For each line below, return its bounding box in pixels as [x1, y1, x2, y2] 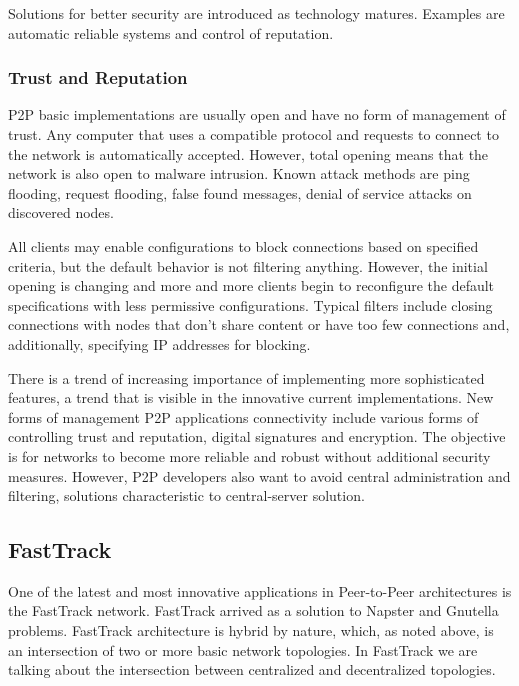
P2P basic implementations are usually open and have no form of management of [8, 104, 506, 125]
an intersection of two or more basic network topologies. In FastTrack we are [8, 639, 478, 660]
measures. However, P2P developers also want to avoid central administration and [8, 465, 511, 486]
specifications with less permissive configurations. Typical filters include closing [8, 294, 493, 315]
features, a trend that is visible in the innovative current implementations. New [8, 387, 494, 408]
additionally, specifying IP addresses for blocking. [8, 333, 311, 354]
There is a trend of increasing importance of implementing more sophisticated [8, 367, 485, 388]
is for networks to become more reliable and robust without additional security [8, 445, 491, 466]
